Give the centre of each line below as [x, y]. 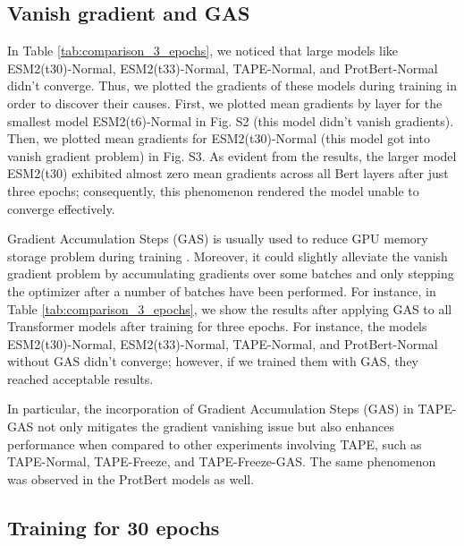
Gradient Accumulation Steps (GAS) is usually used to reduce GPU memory [218, 239]
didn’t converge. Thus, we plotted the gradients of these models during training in [232, 85]
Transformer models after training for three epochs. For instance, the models [217, 326]
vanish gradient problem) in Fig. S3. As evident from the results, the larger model [232, 155]
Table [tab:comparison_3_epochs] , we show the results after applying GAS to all [230, 308]
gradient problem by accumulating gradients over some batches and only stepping [231, 273]
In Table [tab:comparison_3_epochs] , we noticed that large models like [203, 51]
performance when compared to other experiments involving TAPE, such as [215, 444]
